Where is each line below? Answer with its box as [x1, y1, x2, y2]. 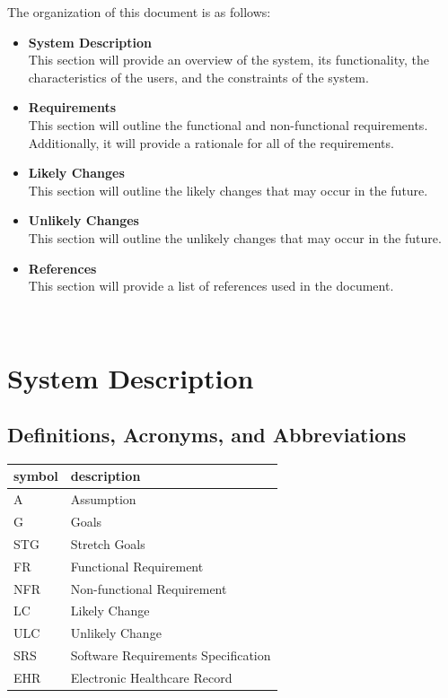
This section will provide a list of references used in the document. [28, 276, 394, 295]
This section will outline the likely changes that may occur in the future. [28, 180, 428, 199]
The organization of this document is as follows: [7, 3, 271, 21]
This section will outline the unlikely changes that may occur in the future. [28, 228, 442, 247]
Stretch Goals [70, 534, 145, 553]
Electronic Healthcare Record [70, 667, 233, 686]
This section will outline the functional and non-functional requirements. [28, 115, 428, 134]
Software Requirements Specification [70, 646, 271, 665]
